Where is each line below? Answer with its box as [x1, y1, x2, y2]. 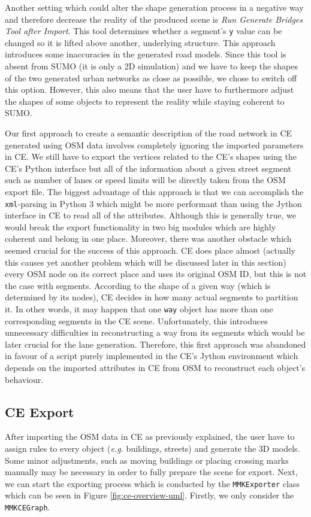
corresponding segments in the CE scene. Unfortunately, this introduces [5, 314, 268, 327]
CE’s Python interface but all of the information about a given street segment [5, 162, 291, 174]
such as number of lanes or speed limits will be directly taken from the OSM [5, 174, 286, 186]
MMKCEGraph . [5, 501, 50, 513]
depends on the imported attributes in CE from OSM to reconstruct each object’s [5, 361, 306, 373]
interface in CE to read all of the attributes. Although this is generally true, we [5, 209, 296, 221]
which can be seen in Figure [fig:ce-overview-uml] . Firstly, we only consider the [5, 489, 294, 501]
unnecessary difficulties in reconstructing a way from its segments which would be [5, 326, 305, 339]
